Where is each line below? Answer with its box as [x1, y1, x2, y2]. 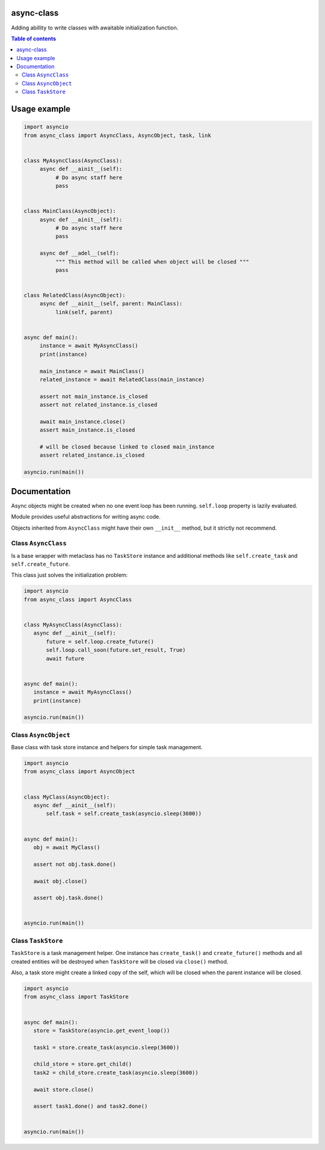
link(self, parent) [55, 309, 113, 315]
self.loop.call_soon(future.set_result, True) [46, 647, 186, 654]
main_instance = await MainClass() [39, 368, 144, 374]
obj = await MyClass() [33, 844, 101, 851]
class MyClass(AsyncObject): [23, 793, 110, 800]
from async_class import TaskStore [23, 994, 129, 1000]
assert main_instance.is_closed [39, 427, 135, 433]
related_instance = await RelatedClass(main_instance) [39, 376, 205, 383]
